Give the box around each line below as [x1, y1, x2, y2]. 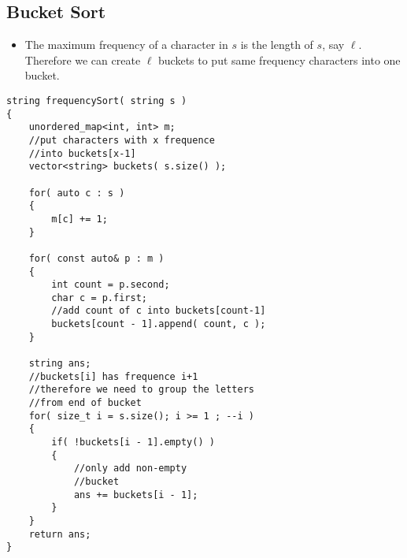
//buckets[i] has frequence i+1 [28, 370, 198, 382]
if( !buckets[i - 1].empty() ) [51, 437, 215, 448]
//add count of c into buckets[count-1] [51, 305, 266, 317]
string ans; [28, 358, 91, 370]
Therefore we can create [24, 51, 141, 68]
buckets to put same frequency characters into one [158, 51, 401, 68]
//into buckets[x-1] [28, 147, 136, 159]
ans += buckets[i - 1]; [73, 489, 198, 500]
